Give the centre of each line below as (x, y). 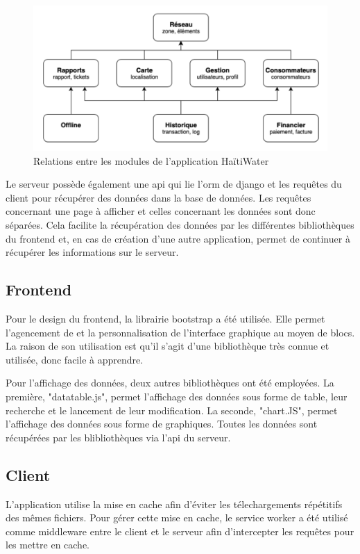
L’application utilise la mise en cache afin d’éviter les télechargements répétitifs (174, 504)
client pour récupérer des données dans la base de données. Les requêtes (158, 197)
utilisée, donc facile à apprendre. (75, 359)
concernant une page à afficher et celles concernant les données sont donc (161, 211)
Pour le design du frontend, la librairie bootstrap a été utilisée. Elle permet (165, 319)
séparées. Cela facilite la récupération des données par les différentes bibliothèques (180, 225)
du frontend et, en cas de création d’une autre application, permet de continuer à (178, 238)
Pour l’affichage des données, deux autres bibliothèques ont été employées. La (170, 383)
